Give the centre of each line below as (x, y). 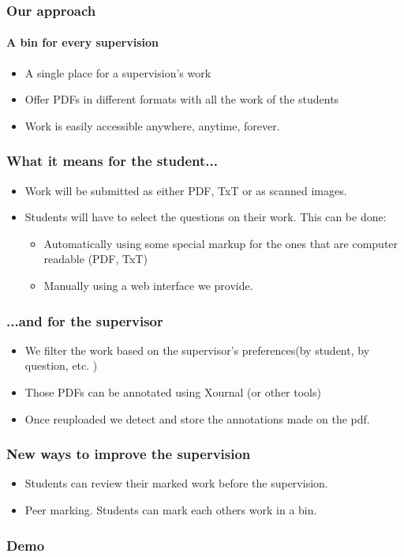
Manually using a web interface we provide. (148, 286)
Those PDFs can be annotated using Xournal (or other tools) (173, 392)
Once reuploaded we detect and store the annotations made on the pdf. (197, 418)
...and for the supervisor (85, 320)
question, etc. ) (61, 365)
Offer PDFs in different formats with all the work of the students (182, 99)
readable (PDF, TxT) (95, 259)
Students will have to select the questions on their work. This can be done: (206, 217)
